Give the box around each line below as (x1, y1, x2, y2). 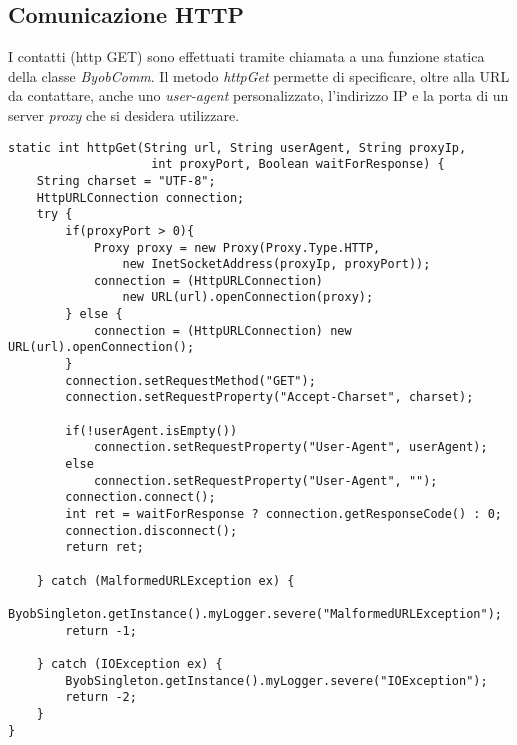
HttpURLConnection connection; (36, 190, 245, 205)
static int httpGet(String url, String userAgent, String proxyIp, (8, 140, 467, 155)
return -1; (65, 623, 137, 638)
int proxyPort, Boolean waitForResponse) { (151, 157, 445, 172)
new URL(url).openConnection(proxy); (122, 290, 374, 305)
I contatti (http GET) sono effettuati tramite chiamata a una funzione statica (8, 46, 485, 67)
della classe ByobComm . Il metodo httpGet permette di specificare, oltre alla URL (8, 65, 510, 86)
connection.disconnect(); (65, 523, 238, 538)
